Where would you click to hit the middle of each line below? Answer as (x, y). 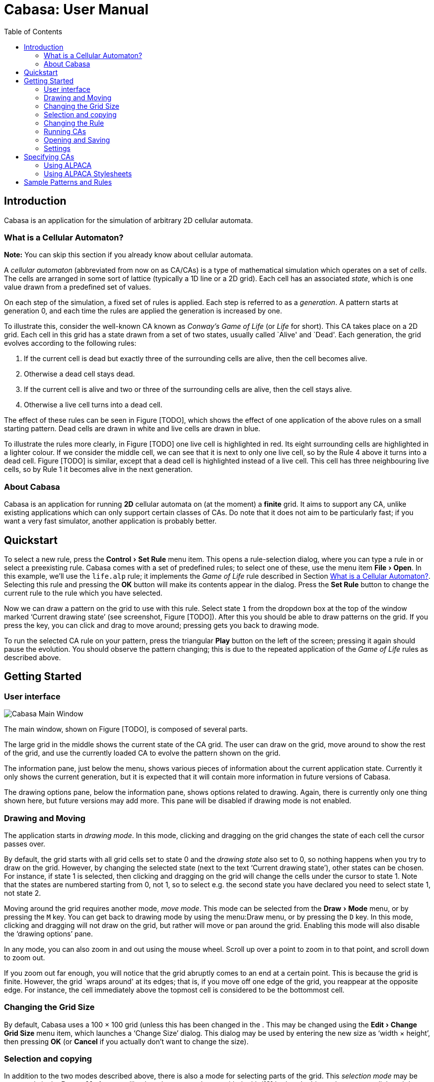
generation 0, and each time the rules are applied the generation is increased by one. (143, 311)
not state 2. (23, 893)
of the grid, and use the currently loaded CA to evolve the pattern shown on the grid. (142, 753)
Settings (57, 148)
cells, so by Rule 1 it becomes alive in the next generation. (98, 469)
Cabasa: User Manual (76, 9)
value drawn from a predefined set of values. (77, 287)
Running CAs (65, 131)
